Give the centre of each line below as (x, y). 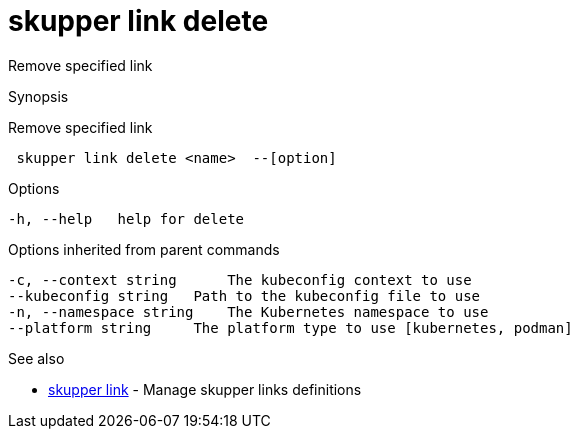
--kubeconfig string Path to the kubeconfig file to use (244, 295)
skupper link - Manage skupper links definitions (205, 389)
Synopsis (38, 96)
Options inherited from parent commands (144, 249)
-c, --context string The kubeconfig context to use (240, 279)
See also (36, 358)
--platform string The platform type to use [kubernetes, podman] (290, 327)
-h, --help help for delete (126, 218)
